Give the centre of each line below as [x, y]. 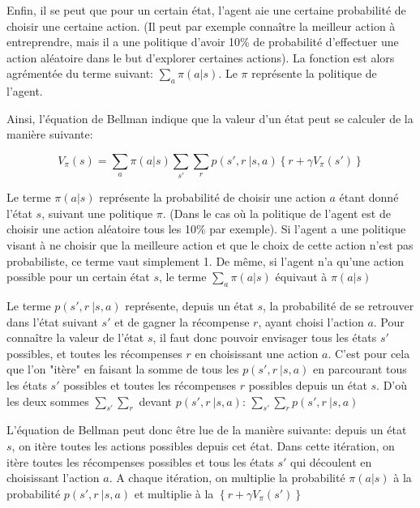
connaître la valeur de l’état [75, 337]
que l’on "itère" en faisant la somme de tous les [123, 369]
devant [156, 401]
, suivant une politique [97, 213]
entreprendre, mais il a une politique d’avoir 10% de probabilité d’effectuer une [203, 42]
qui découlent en [331, 461]
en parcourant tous [360, 369]
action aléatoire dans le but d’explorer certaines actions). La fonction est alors [201, 57]
